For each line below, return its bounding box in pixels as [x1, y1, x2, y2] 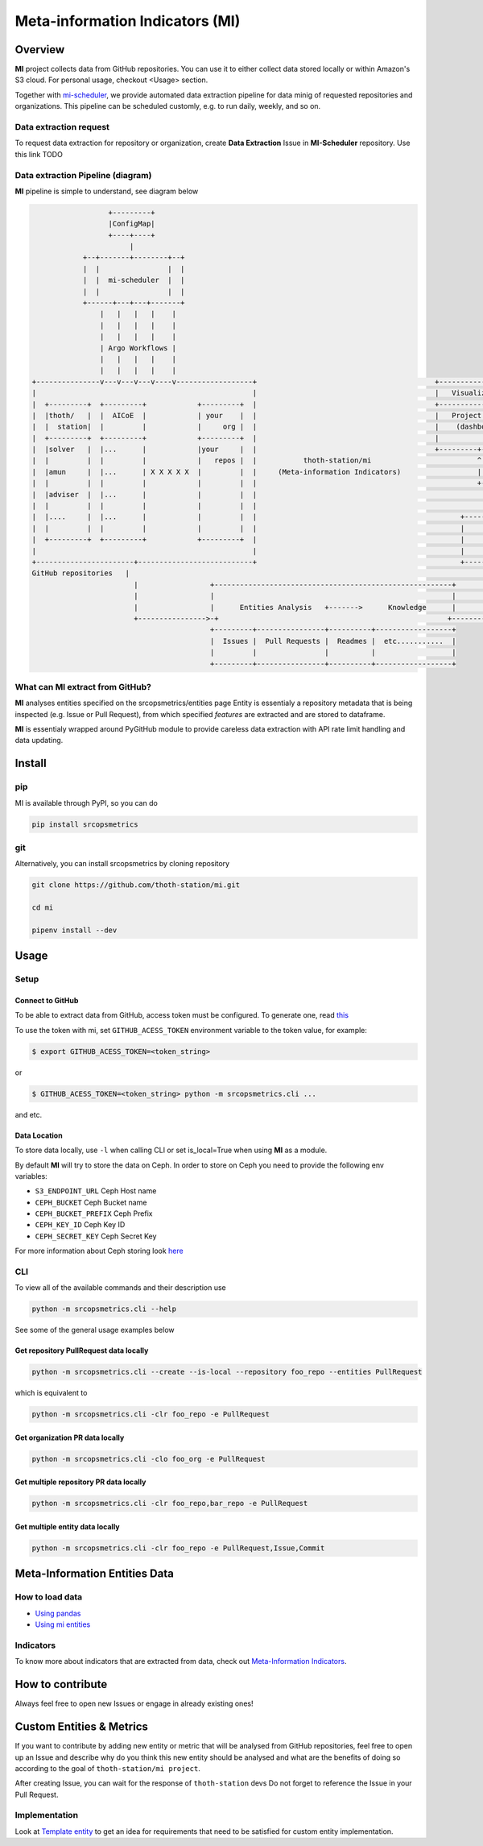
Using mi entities [35, 1620, 91, 1629]
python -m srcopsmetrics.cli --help [31, 1305, 177, 1313]
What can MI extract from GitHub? [14, 681, 152, 692]
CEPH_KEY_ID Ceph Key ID [35, 1220, 126, 1230]
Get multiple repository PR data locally [14, 1477, 147, 1487]
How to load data [14, 1591, 83, 1603]
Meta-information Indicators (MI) [14, 12, 241, 30]
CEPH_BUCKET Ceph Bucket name [35, 1197, 147, 1207]
